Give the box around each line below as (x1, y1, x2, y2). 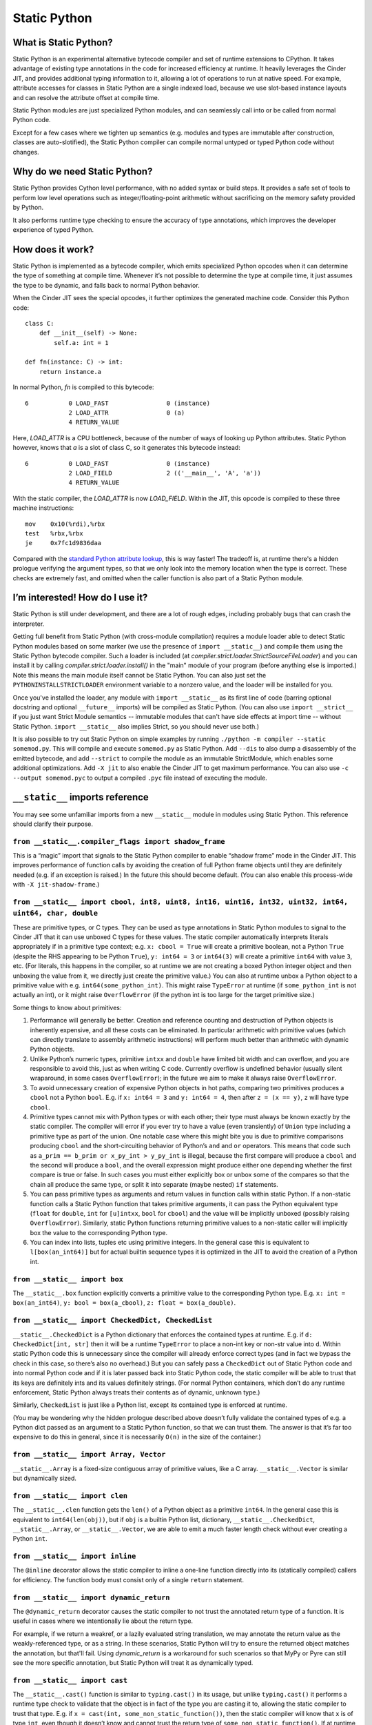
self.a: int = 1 (54, 339, 109, 346)
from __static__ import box (12, 1274, 124, 1283)
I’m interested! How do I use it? (12, 592, 148, 604)
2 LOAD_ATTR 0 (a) (68, 409, 185, 417)
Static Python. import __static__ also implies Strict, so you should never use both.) (12, 722, 260, 731)
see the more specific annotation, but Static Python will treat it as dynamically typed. (12, 1658, 254, 1666)
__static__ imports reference (12, 791, 149, 803)
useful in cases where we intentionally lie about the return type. (12, 1617, 193, 1625)
